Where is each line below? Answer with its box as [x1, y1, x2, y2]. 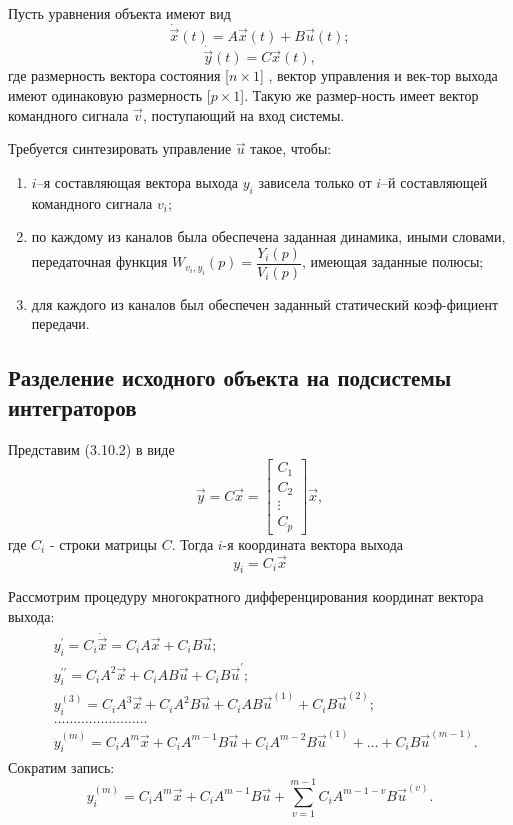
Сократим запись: [8, 757, 115, 778]
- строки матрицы [49, 533, 157, 554]
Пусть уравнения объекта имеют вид [8, 3, 231, 23]
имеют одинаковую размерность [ [8, 85, 211, 106]
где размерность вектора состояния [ [8, 65, 229, 86]
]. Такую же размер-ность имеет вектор [240, 85, 479, 106]
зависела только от [258, 171, 372, 192]
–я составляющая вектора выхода [36, 171, 239, 192]
